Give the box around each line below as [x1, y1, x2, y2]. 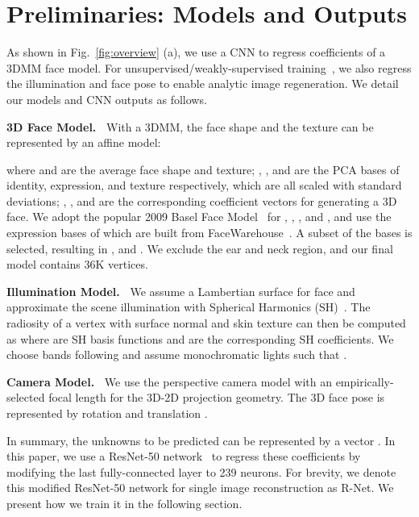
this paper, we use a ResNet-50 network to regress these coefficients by [6, 448, 361, 465]
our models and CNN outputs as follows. [6, 90, 207, 107]
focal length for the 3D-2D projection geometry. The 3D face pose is [48, 389, 385, 406]
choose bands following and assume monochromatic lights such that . [6, 346, 347, 363]
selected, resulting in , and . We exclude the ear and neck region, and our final [6, 240, 393, 256]
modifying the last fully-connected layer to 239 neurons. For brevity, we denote [6, 463, 396, 480]
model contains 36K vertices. [6, 256, 148, 273]
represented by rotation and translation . [6, 405, 208, 421]
